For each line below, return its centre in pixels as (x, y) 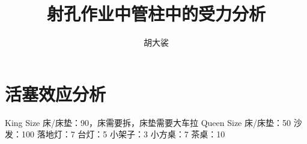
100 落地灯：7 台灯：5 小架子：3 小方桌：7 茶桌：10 (123, 134)
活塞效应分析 (56, 93)
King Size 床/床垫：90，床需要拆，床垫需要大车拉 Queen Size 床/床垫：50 (148, 122)
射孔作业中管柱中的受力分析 (156, 13)
